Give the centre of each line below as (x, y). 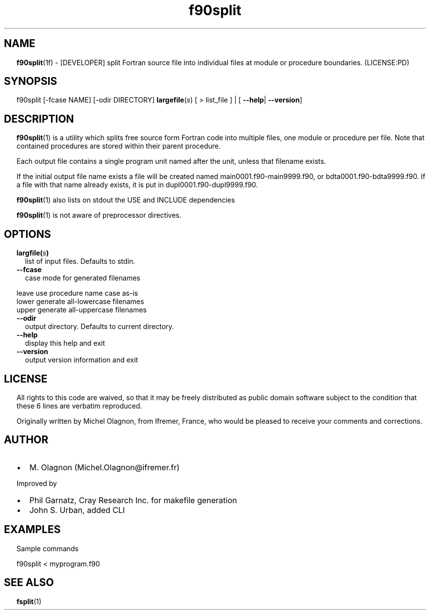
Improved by (37, 483)
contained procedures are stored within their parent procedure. (119, 146)
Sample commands (47, 548)
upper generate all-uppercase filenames (81, 310)
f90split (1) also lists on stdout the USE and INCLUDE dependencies (126, 200)
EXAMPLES (32, 530)
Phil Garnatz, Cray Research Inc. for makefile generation (133, 500)
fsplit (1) (29, 601)
